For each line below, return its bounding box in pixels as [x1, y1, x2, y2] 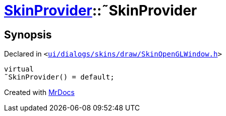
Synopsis [4, 28, 52, 41]
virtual [4, 65, 34, 73]
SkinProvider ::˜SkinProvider [4, 2, 197, 19]
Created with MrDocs [4, 88, 75, 97]
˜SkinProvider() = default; [4, 73, 115, 81]
